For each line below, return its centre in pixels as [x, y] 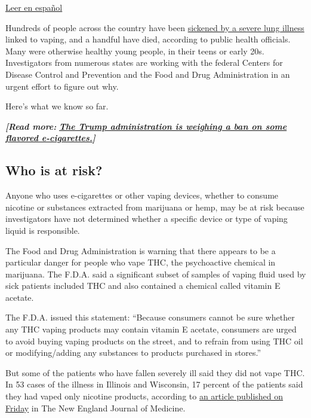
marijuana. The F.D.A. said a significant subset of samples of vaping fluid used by [156, 274]
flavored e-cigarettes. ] [50, 138]
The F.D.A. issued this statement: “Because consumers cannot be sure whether [150, 317]
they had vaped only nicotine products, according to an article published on [144, 396]
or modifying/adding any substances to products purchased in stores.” [133, 353]
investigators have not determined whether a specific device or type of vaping [147, 219]
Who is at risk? [54, 170]
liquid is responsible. [43, 230]
